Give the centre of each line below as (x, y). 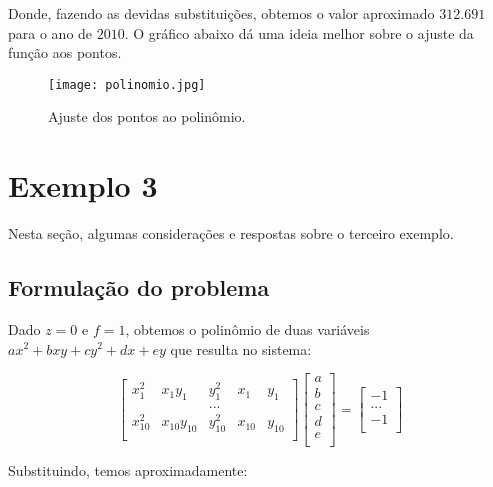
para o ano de (50, 32)
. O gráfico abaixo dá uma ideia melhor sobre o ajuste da (299, 32)
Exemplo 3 (83, 185)
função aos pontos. (65, 52)
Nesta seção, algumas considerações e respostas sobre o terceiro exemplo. (231, 233)
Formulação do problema (139, 287)
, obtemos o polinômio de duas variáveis (247, 328)
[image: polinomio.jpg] (127, 84)
